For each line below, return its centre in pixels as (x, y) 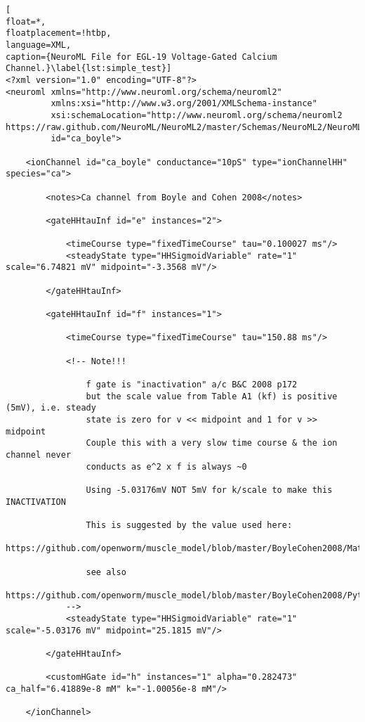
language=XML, (39, 45)
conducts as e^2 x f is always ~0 (166, 466)
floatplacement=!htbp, (59, 33)
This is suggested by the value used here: (189, 525)
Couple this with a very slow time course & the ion (212, 443)
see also (106, 572)
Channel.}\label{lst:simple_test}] (89, 69)
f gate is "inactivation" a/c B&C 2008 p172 (192, 385)
